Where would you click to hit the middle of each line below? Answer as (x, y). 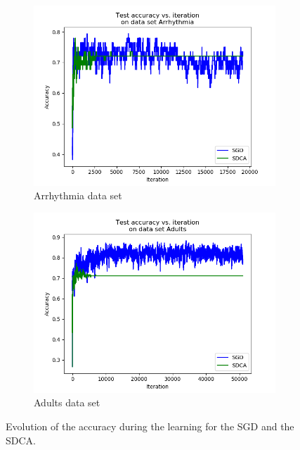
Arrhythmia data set (78, 195)
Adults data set (67, 402)
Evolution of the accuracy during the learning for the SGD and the (150, 426)
